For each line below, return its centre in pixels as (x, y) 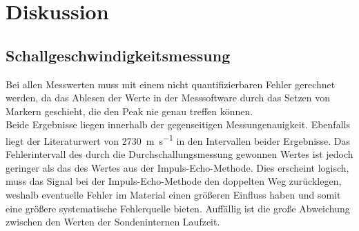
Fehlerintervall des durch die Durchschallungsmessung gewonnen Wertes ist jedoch (179, 154)
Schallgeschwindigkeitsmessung (118, 55)
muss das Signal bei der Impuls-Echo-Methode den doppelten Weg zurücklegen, (174, 181)
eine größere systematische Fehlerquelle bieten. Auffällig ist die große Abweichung (178, 208)
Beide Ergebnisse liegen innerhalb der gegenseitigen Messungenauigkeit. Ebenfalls (178, 124)
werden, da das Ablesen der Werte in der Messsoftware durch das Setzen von (168, 98)
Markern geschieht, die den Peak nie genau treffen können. (129, 111)
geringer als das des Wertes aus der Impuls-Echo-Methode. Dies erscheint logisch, (177, 167)
